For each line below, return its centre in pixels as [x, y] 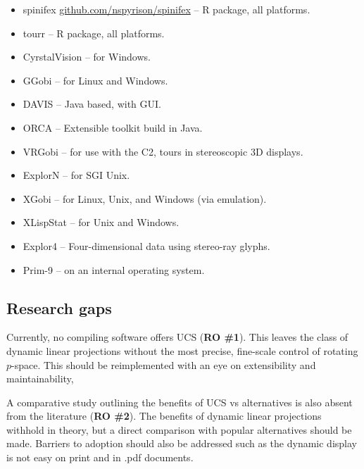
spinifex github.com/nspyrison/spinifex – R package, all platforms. [167, 9]
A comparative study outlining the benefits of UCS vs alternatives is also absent [180, 402]
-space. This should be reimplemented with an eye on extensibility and [164, 364]
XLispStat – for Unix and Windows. [101, 222]
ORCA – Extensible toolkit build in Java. [113, 127]
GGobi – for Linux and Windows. [95, 80]
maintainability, [40, 379]
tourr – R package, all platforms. [94, 33]
